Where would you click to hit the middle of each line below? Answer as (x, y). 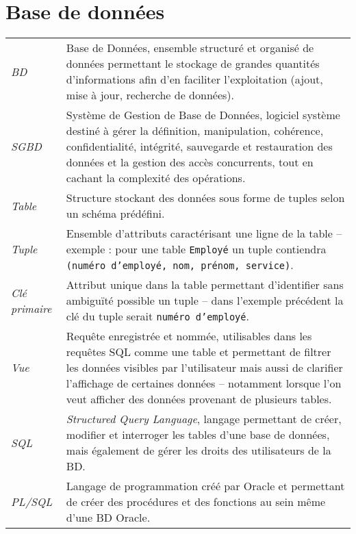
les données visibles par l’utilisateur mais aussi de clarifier (204, 368)
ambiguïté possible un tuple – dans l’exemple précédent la (205, 301)
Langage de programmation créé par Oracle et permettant (205, 486)
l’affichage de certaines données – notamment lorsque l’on (204, 383)
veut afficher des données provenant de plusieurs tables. (199, 399)
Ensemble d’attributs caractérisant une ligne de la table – (204, 233)
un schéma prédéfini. (115, 214)
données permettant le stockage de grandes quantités (193, 64)
